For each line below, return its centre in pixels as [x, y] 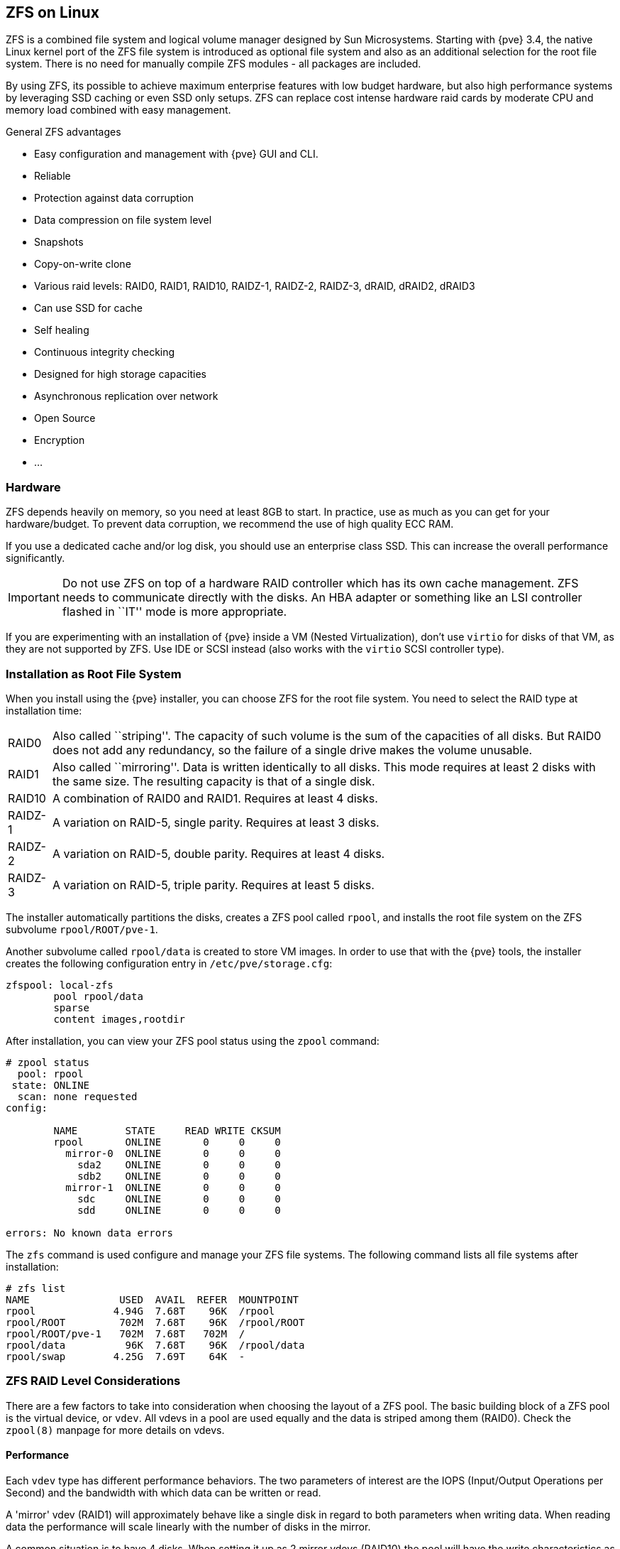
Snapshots [59, 242]
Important [34, 598]
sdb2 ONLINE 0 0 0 [179, 1176]
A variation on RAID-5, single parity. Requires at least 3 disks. [216, 822]
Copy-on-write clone [83, 264]
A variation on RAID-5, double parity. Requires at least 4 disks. [218, 853]
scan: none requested [77, 1096]
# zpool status [48, 1062]
